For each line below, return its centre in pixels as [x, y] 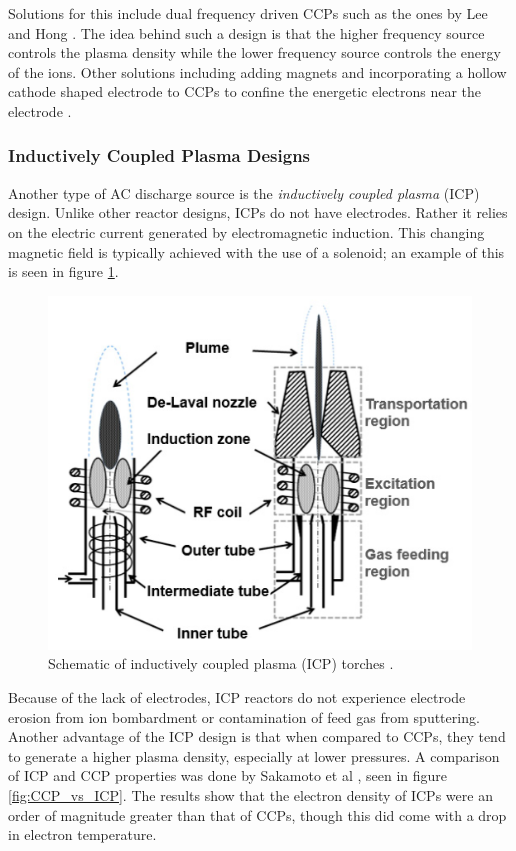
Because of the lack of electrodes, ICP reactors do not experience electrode [237, 696]
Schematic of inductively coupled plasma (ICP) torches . [221, 663]
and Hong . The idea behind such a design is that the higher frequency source [246, 32]
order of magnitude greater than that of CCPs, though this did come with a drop [257, 814]
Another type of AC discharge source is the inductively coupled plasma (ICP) [244, 192]
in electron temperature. [82, 834]
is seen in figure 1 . [63, 271]
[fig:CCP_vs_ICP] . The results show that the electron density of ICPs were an [250, 794]
